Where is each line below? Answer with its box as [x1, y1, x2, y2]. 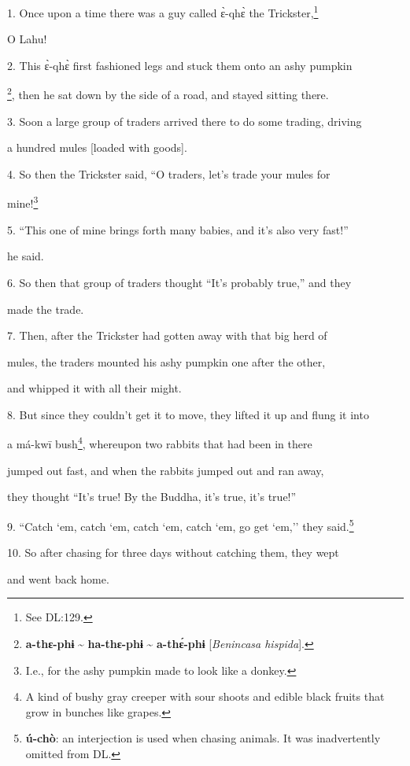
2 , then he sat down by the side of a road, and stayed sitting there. [7, 84, 329, 103]
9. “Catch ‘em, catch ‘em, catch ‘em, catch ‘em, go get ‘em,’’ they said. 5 [7, 515, 354, 534]
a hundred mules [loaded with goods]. [7, 139, 187, 156]
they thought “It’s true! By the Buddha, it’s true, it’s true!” [7, 488, 297, 505]
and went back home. [7, 570, 109, 587]
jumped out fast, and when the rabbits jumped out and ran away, [7, 462, 324, 478]
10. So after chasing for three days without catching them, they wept [7, 544, 339, 561]
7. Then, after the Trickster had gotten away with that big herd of [7, 327, 327, 344]
